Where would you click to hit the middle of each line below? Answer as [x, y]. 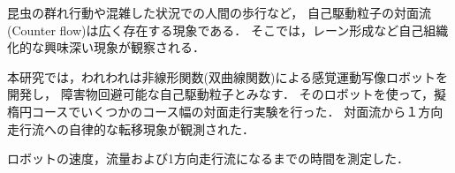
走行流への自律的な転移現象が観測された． [131, 128]
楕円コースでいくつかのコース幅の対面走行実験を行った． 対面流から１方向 [225, 111]
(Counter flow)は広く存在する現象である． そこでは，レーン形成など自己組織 [228, 30]
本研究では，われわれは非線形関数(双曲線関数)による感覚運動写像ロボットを [228, 76]
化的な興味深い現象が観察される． [106, 47]
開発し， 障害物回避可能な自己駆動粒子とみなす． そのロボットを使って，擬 [227, 94]
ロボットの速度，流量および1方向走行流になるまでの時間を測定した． [208, 158]
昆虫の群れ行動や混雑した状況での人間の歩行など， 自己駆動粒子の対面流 [219, 12]
